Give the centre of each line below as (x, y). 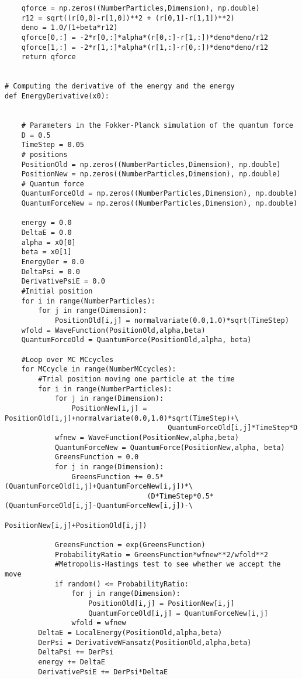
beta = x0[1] (46, 252)
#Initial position (57, 291)
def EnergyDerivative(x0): (57, 96)
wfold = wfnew (99, 623)
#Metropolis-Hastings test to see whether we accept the (168, 564)
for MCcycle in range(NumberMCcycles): (99, 369)
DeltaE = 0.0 (46, 233)
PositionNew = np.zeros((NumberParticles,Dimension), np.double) (151, 174)
